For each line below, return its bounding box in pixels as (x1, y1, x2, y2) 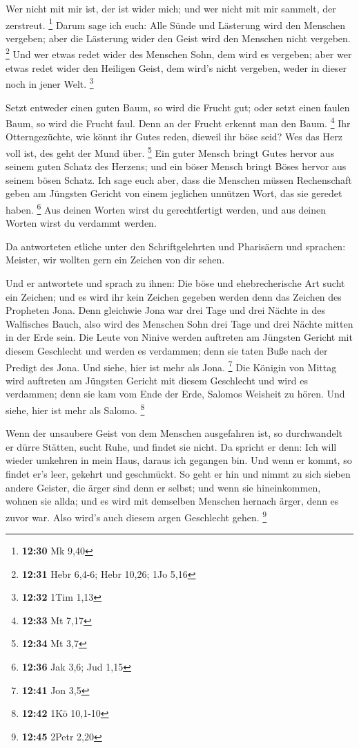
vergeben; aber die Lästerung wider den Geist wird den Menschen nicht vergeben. (6, 30, 351, 45)
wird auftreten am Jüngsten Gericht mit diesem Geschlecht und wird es (6, 373, 308, 387)
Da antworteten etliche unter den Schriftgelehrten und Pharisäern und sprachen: (6, 239, 346, 253)
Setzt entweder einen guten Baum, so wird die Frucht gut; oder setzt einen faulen (6, 100, 350, 114)
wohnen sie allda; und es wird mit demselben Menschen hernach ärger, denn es (6, 494, 339, 508)
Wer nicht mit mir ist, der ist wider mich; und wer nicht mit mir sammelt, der (6, 1, 336, 15)
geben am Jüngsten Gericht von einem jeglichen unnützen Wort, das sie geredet (6, 186, 342, 200)
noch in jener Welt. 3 (6, 75, 94, 91)
